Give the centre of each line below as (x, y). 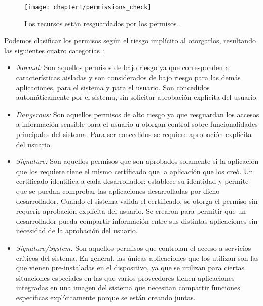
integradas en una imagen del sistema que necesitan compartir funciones (128, 287)
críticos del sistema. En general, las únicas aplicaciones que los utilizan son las (137, 258)
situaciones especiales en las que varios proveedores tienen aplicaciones (125, 277)
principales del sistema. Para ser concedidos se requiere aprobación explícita (134, 134)
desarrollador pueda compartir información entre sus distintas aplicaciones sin (137, 220)
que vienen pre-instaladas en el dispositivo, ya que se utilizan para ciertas (130, 268)
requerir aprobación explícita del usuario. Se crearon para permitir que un (131, 211)
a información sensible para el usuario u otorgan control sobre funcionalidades (137, 124)
